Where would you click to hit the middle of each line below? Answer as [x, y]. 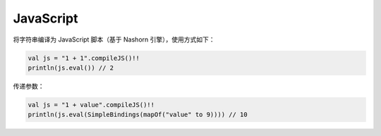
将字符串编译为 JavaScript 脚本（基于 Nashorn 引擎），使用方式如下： [114, 39]
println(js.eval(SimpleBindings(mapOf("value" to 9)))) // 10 [138, 115]
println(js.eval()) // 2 [71, 68]
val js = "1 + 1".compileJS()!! [84, 58]
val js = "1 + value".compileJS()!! [91, 105]
